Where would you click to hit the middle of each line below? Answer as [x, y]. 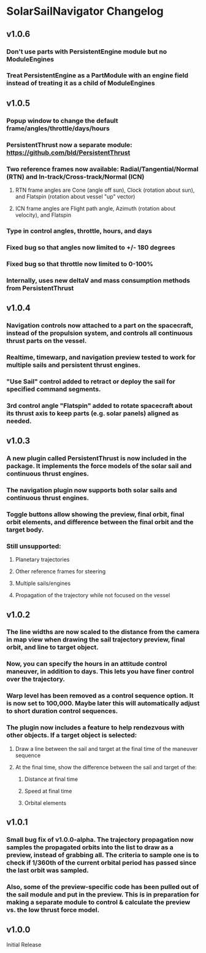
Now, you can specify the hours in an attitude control [87, 664]
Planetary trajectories [42, 560]
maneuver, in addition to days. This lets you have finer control [100, 672]
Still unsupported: [34, 546]
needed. [19, 421]
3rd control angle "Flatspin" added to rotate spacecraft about [100, 406]
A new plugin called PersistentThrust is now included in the [97, 458]
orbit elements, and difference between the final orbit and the [100, 522]
